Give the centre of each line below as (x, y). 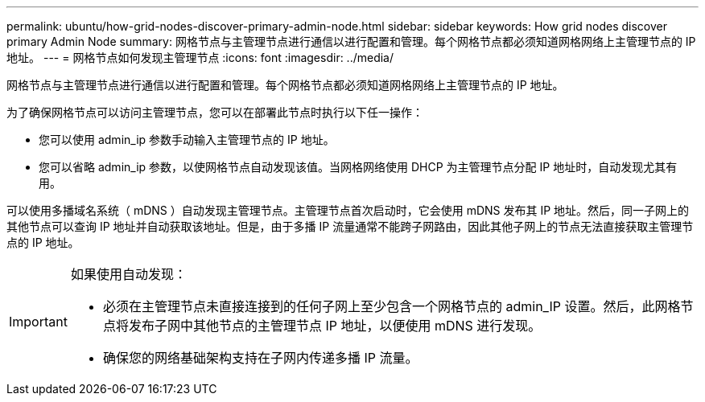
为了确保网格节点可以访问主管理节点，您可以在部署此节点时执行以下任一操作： (215, 112)
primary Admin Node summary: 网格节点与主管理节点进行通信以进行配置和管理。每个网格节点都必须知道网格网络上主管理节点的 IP (351, 41)
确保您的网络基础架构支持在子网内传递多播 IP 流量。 (260, 358)
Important (38, 322)
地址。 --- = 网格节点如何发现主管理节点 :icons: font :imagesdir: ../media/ (200, 57)
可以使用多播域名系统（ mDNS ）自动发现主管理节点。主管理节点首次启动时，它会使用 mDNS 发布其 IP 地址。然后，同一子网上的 (348, 210)
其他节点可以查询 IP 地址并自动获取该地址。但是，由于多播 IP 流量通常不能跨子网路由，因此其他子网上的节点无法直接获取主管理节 (350, 226)
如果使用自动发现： (128, 274)
